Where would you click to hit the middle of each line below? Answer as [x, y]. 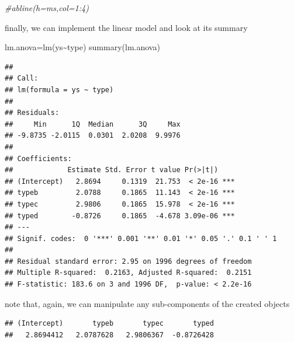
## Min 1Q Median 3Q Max [93, 124]
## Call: [22, 78]
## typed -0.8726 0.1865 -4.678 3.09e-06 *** [120, 216]
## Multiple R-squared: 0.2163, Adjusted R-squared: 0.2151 [128, 273]
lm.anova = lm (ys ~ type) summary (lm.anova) [82, 47]
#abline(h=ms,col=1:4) [47, 8]
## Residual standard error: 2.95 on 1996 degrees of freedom [128, 261]
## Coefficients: [38, 158]
